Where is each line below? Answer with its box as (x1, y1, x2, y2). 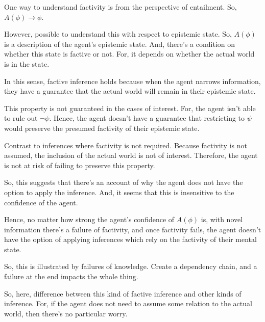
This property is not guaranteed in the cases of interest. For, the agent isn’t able (4, 102, 256, 113)
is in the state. (4, 58, 50, 69)
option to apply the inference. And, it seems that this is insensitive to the (4, 186, 234, 197)
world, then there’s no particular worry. (4, 308, 128, 318)
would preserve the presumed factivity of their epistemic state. (4, 122, 200, 133)
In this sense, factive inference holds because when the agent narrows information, (4, 75, 261, 86)
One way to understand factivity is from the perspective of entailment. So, (4, 2, 237, 12)
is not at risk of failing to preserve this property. (4, 159, 155, 170)
